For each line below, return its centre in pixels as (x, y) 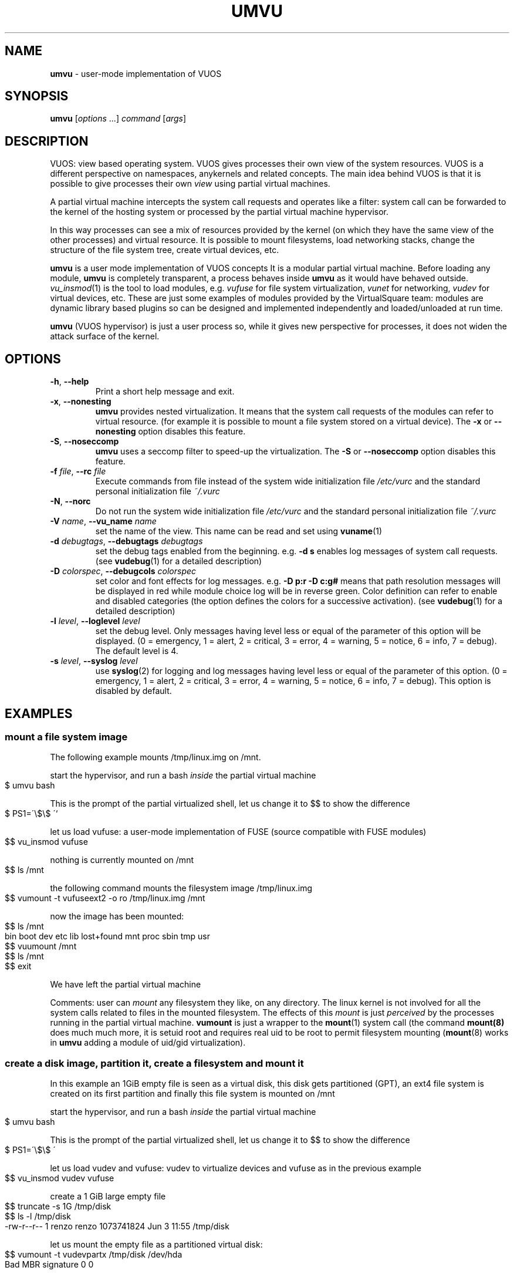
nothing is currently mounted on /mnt (122, 860)
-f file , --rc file (78, 471)
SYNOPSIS (37, 96)
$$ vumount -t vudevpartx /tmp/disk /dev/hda (94, 1255)
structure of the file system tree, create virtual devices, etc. (165, 250)
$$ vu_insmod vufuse (46, 842)
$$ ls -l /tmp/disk (38, 1216)
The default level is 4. (137, 651)
